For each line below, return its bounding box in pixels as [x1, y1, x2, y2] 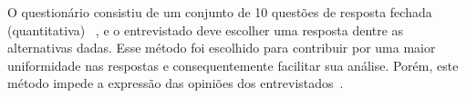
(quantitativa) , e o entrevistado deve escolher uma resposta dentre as [7, 20, 404, 39]
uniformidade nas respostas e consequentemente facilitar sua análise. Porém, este [7, 55, 459, 74]
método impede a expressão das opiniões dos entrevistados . [7, 73, 344, 93]
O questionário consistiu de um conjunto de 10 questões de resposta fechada [7, 3, 432, 21]
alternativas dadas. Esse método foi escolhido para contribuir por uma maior [7, 38, 436, 57]
